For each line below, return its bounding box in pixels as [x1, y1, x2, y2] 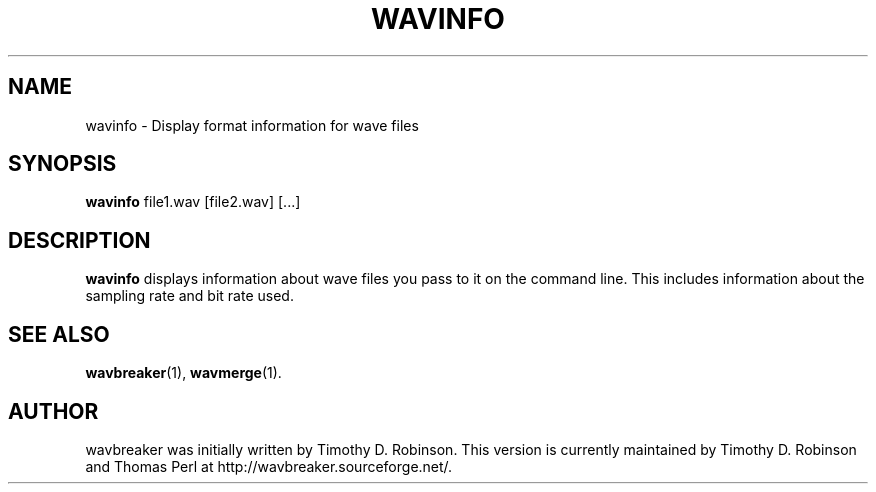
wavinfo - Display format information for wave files [85, 116, 419, 134]
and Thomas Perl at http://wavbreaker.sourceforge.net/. [85, 457, 453, 475]
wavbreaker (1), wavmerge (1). [85, 364, 282, 382]
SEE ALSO [8, 321, 110, 347]
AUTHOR [8, 398, 99, 424]
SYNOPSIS [8, 151, 117, 177]
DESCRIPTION [8, 227, 151, 253]
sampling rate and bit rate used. [85, 287, 294, 305]
